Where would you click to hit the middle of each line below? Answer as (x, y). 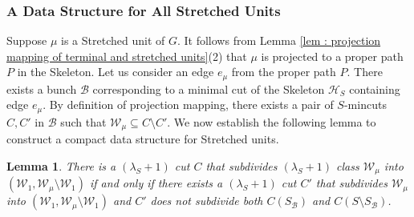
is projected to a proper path (332, 56)
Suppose (27, 40)
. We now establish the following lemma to (272, 121)
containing (375, 88)
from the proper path (284, 72)
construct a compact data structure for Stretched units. (143, 139)
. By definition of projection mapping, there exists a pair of (188, 104)
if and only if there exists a (156, 183)
